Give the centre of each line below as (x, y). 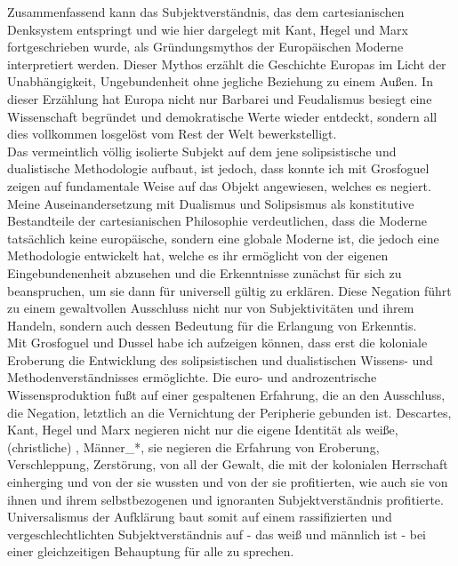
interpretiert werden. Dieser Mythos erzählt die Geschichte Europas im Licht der (227, 64)
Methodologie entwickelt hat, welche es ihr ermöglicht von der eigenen (198, 255)
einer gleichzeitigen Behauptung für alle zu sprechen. (151, 551)
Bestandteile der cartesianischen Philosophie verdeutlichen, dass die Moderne (217, 221)
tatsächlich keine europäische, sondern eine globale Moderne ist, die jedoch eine (223, 238)
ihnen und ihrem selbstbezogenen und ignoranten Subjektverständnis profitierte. (225, 499)
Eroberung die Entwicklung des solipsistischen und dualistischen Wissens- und (220, 359)
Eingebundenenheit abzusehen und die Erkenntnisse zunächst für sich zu (205, 272)
